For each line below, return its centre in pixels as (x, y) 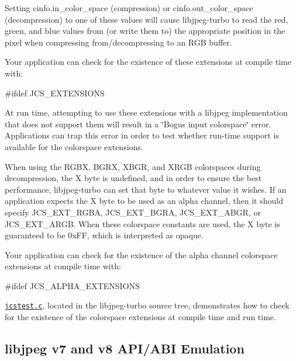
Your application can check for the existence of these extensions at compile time (148, 62)
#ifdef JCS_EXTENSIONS (55, 93)
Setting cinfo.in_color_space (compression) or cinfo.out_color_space (129, 8)
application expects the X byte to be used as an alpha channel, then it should (144, 201)
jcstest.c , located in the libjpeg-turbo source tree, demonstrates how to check (147, 305)
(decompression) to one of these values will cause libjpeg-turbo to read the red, (147, 19)
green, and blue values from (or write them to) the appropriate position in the (145, 31)
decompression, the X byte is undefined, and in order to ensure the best (133, 178)
